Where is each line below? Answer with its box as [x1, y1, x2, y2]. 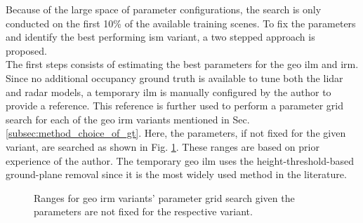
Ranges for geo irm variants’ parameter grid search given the [34, 190, 295, 205]
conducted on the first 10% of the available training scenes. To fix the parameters [6, 15, 356, 30]
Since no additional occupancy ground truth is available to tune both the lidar [6, 70, 343, 85]
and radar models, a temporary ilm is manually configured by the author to [6, 84, 331, 99]
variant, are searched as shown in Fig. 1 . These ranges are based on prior [6, 139, 319, 154]
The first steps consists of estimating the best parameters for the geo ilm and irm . [6, 57, 359, 72]
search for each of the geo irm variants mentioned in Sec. [6, 111, 250, 126]
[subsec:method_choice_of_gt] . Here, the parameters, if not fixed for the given [6, 126, 346, 140]
